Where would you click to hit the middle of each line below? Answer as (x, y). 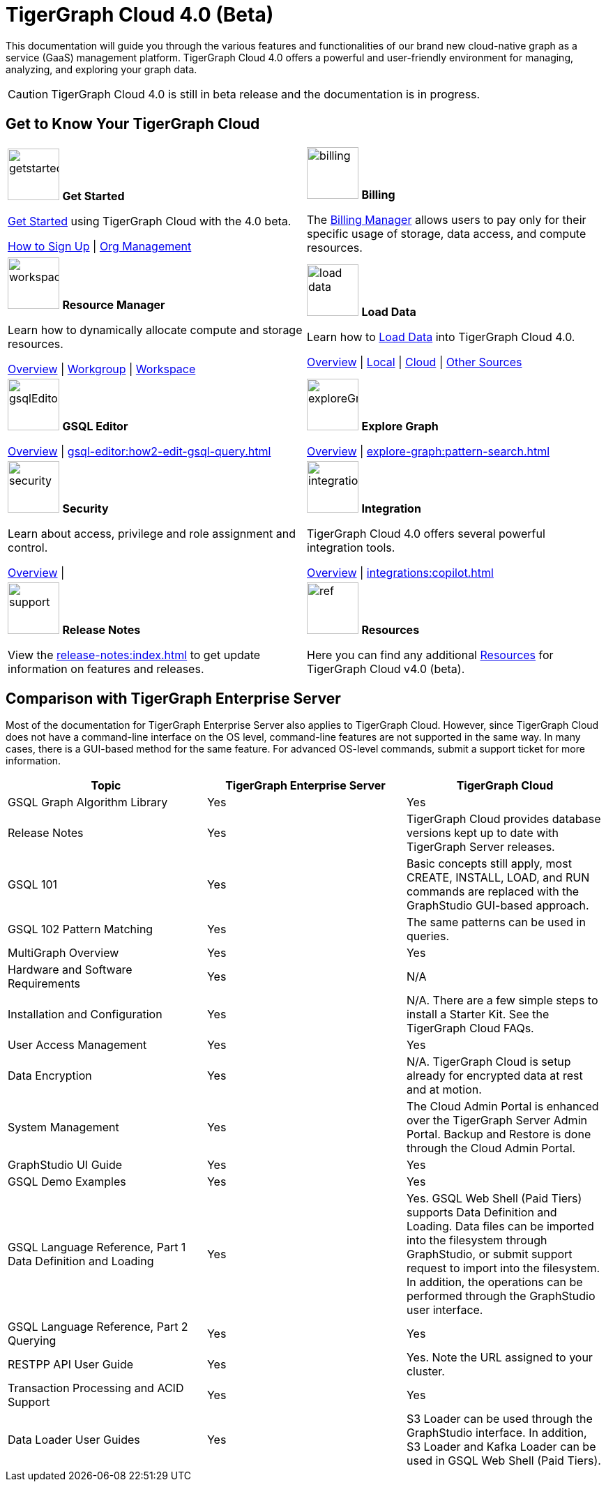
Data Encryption (50, 1076)
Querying (32, 1341)
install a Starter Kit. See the (478, 1014)
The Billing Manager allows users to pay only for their (447, 219)
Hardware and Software (70, 970)
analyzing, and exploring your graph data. (101, 69)
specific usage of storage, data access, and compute (447, 233)
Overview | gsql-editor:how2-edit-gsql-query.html (139, 451)
